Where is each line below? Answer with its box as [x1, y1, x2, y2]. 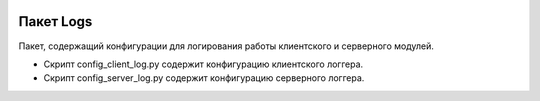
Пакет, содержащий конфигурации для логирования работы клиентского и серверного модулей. [18, 40, 435, 52]
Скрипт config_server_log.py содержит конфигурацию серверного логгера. [43, 72, 365, 84]
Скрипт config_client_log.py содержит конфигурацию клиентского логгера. [43, 58, 364, 70]
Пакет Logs [18, 13, 93, 30]
